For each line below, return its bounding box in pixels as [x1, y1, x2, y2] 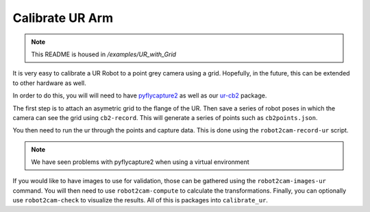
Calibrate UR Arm [12, 10, 113, 25]
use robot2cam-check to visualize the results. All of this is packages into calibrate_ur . [12, 196, 269, 204]
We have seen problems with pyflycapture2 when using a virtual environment [31, 158, 249, 166]
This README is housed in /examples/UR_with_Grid [31, 50, 177, 58]
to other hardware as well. [12, 79, 86, 87]
